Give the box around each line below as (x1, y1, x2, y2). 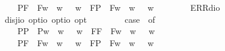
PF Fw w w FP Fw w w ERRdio (17, 1, 220, 13)
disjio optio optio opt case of (4, 13, 156, 25)
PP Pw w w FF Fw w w (17, 25, 155, 37)
